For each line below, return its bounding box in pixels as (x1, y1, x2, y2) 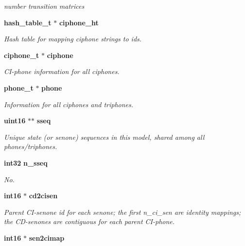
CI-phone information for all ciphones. (4, 66, 120, 76)
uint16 (4, 115, 26, 126)
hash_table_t (4, 17, 52, 27)
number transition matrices (4, 1, 85, 11)
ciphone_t (4, 50, 39, 60)
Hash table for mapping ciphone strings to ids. (4, 34, 142, 44)
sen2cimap (29, 232, 65, 243)
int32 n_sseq (4, 157, 48, 168)
